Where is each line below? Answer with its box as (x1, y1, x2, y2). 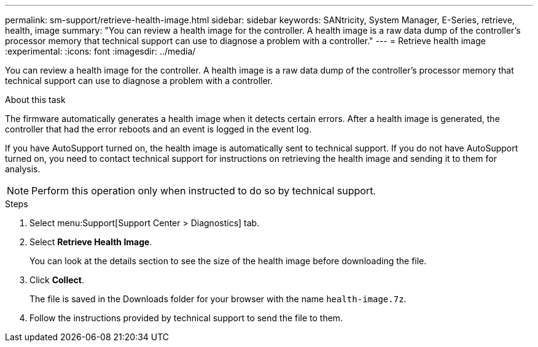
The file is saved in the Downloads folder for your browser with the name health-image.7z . (29, 294, 407, 304)
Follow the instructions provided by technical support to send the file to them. (29, 313, 343, 323)
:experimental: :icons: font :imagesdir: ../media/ (5, 46, 196, 56)
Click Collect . (29, 275, 84, 285)
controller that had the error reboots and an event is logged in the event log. (5, 124, 312, 134)
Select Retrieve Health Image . (29, 237, 152, 247)
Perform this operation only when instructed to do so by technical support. (31, 185, 376, 197)
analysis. (5, 164, 41, 174)
